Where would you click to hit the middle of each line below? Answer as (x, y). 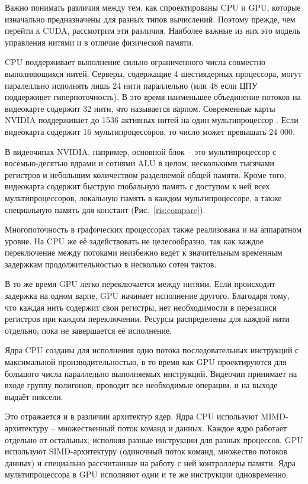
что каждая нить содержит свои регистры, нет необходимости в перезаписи (141, 307)
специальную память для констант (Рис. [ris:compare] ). (105, 209)
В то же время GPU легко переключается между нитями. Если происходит (140, 284)
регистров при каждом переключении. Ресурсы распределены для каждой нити (147, 319)
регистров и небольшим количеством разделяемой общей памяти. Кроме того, (146, 174)
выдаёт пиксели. (34, 396)
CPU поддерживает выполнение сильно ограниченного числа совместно (135, 62)
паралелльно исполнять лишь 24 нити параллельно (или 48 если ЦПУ (131, 85)
